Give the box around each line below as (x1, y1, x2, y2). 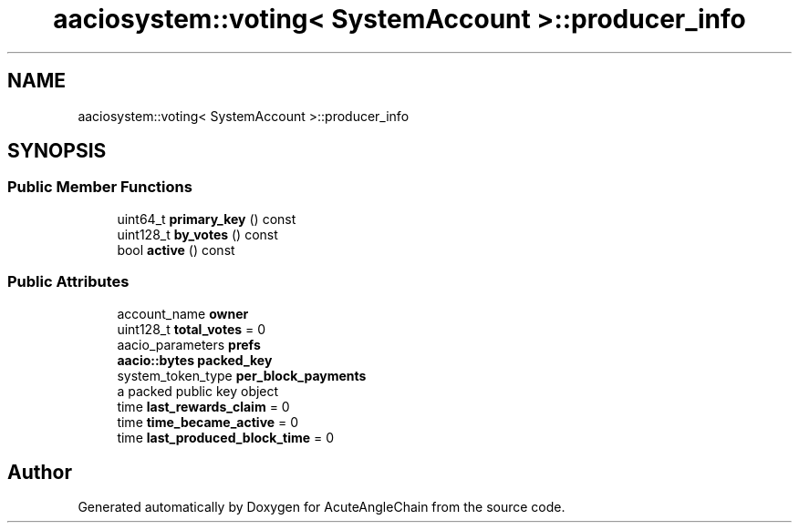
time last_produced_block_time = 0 (117, 429, 335, 445)
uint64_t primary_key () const (117, 210, 296, 227)
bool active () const (117, 241, 235, 258)
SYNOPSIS (7, 139, 107, 163)
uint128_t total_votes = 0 (117, 321, 266, 337)
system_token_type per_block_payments (117, 367, 367, 383)
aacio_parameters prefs (117, 336, 261, 352)
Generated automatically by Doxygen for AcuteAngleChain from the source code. (78, 499, 566, 515)
